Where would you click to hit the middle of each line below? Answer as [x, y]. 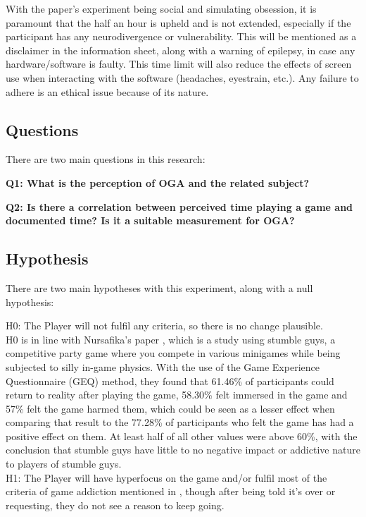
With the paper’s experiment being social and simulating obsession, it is [161, 8]
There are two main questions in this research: [106, 159]
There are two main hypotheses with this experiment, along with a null [159, 287]
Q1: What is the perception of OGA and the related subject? [157, 182]
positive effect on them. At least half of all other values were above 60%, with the [182, 436]
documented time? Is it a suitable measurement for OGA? [150, 220]
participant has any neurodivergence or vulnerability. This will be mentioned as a [181, 36]
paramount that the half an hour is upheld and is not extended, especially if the [178, 22]
